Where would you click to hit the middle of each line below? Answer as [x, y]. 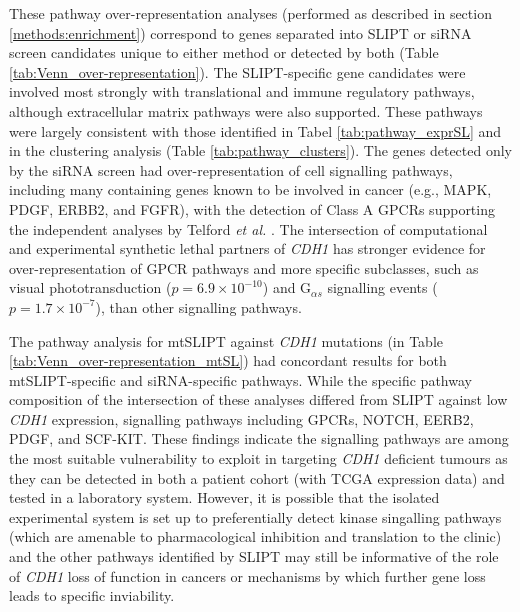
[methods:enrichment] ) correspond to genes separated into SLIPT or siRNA [240, 32]
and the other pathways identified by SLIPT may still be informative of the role [254, 556]
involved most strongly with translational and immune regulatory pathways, [242, 91]
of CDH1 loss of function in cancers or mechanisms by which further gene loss [247, 575]
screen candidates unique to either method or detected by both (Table [224, 52]
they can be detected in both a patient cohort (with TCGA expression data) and [257, 477]
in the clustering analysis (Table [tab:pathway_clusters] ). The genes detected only [260, 150]
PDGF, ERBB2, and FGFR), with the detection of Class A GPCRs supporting [252, 208]
